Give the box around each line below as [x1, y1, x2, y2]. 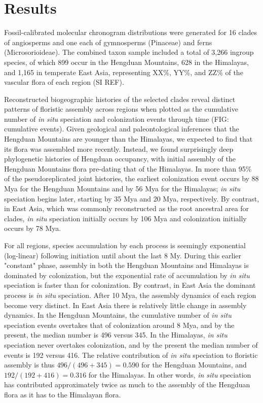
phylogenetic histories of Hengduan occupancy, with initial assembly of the [4, 153, 236, 164]
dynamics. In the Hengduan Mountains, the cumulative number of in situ [4, 310, 232, 320]
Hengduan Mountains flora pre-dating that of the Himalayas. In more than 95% [4, 163, 252, 174]
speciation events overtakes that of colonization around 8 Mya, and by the [4, 319, 235, 330]
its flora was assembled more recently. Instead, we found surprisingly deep [4, 143, 234, 154]
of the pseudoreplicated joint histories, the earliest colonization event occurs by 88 [4, 173, 259, 184]
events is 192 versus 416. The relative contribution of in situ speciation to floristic [4, 349, 258, 360]
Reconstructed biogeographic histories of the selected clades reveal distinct [4, 93, 236, 104]
